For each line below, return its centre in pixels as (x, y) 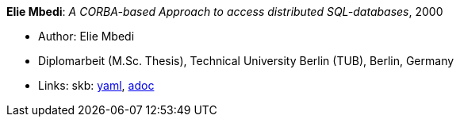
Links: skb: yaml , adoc (96, 85)
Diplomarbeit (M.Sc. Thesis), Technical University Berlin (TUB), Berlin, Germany (246, 61)
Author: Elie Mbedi (86, 36)
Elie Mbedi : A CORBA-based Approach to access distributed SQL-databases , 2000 (225, 12)
